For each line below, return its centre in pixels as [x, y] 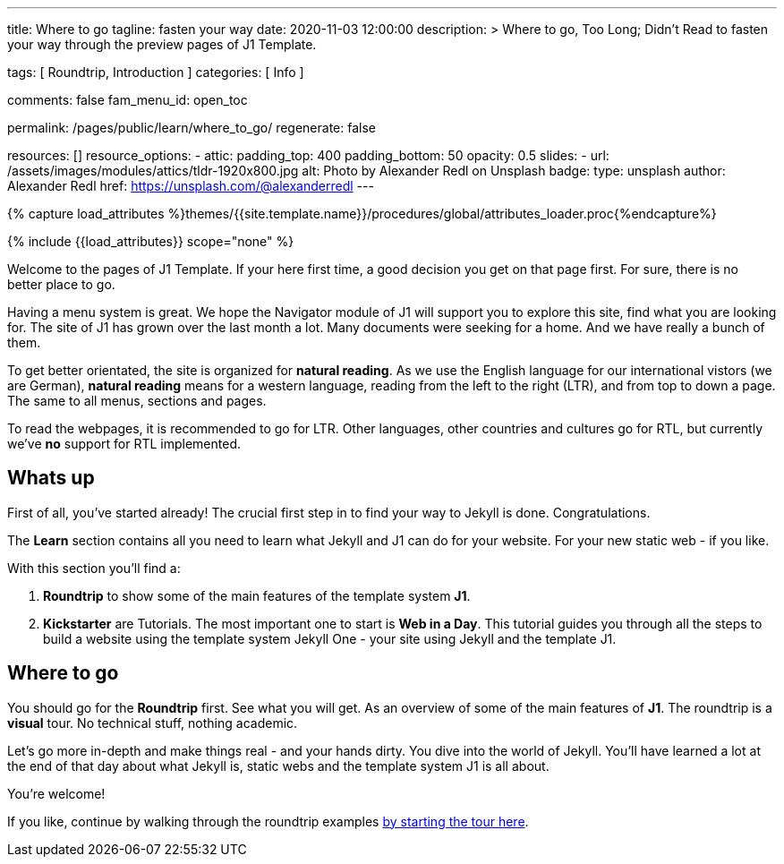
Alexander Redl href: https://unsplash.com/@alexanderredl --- [191, 186]
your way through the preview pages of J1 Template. [162, 44]
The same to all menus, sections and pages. [137, 401]
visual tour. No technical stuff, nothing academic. [153, 723]
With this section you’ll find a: [94, 568]
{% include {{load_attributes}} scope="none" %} [151, 241]
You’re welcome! [56, 793]
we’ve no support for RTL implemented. [124, 444]
